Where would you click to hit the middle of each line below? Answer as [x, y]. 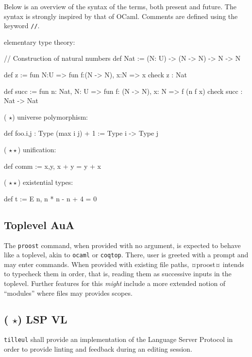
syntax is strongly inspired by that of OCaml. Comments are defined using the [121, 16]
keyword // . [22, 26]
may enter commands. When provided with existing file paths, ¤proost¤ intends [124, 264]
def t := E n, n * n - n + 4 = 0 [50, 198]
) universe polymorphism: [50, 116]
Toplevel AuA [39, 224]
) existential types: [45, 182]
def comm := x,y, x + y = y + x [52, 166]
